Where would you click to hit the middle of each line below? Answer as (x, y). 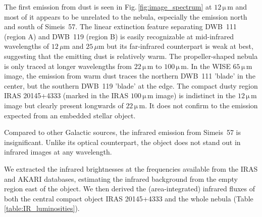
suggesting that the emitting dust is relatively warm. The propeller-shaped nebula (131, 56)
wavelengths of (27, 46)
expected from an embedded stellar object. (70, 115)
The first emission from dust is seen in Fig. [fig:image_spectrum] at (108, 7)
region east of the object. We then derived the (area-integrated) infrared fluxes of (130, 189)
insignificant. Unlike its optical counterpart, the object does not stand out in (122, 142)
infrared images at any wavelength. (58, 152)
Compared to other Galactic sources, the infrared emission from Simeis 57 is (122, 132)
